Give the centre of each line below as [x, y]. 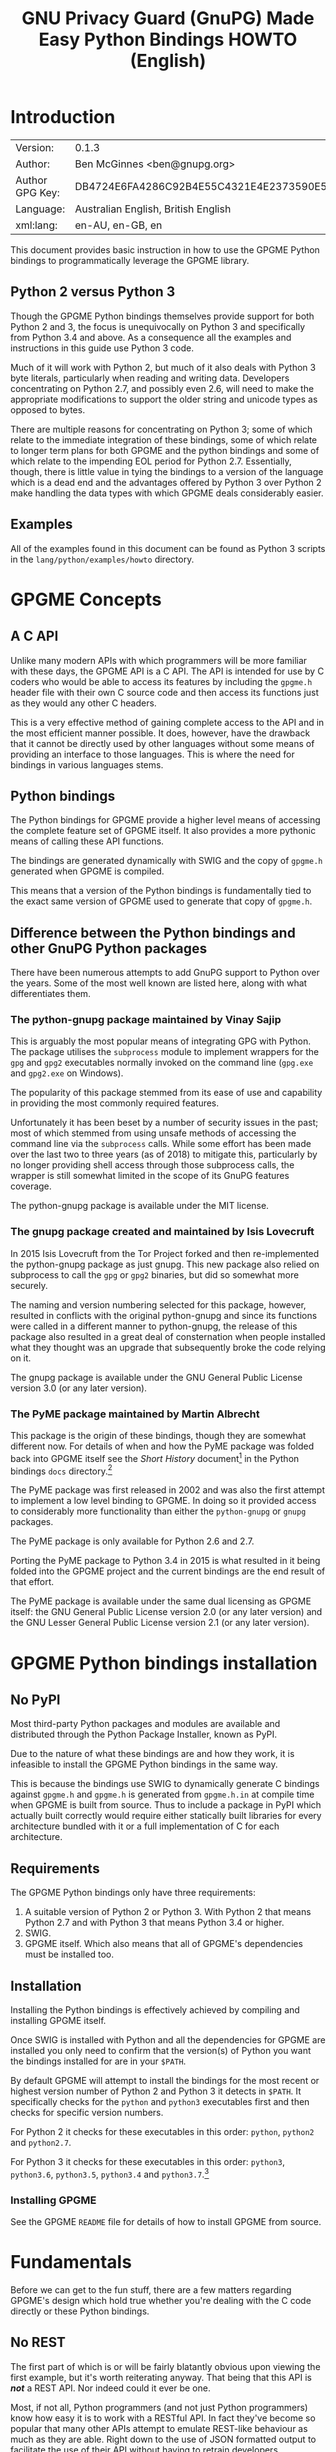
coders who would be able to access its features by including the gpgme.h [161, 681]
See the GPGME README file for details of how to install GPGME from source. [166, 2221]
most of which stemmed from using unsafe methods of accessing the [153, 1133]
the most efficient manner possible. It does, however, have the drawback [160, 733]
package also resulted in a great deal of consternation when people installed [168, 1336]
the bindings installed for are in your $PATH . [98, 2061]
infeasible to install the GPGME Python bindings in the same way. [144, 1764]
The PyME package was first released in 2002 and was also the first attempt [168, 1490]
